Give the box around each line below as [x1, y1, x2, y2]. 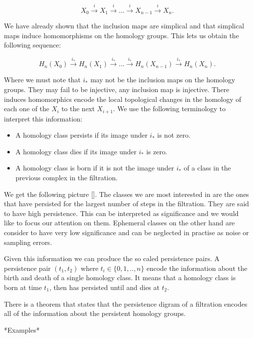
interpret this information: [4, 113, 83, 123]
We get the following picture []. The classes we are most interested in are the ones [4, 189, 249, 199]
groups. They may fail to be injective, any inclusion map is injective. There [4, 84, 230, 95]
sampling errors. [4, 237, 52, 247]
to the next [61, 103, 95, 114]
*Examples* [4, 324, 40, 335]
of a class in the [184, 163, 231, 173]
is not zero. [157, 130, 191, 140]
